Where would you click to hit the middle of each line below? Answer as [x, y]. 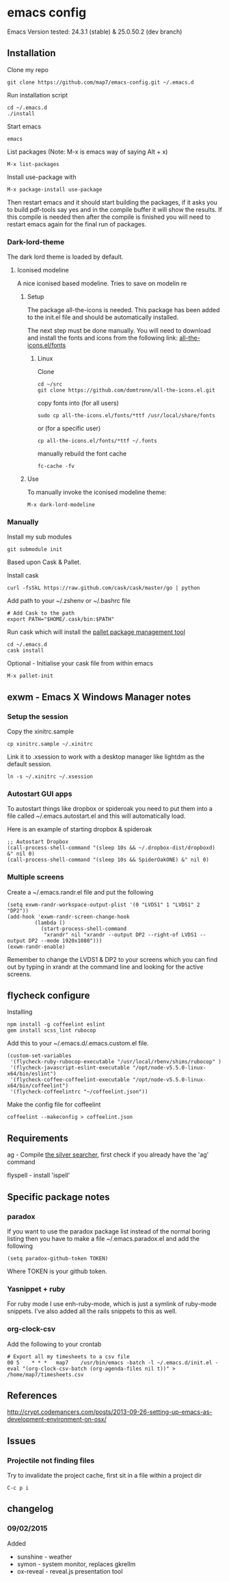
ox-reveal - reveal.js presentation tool [70, 1571]
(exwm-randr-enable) [37, 947]
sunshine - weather [44, 1557]
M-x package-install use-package [55, 189]
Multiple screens [36, 877]
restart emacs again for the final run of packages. [77, 224]
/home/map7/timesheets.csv [45, 1374]
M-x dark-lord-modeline [61, 505]
